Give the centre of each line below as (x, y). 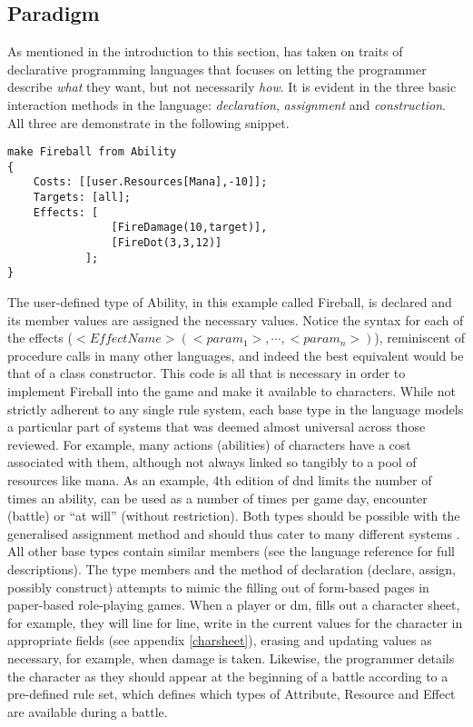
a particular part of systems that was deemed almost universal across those (217, 427)
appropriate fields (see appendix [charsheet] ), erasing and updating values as (220, 640)
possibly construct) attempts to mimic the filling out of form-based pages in (218, 587)
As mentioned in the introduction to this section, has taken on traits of (205, 51)
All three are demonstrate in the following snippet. (148, 122)
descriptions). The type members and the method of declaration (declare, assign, (232, 568)
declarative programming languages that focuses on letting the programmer (217, 69)
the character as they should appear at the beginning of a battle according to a (228, 676)
